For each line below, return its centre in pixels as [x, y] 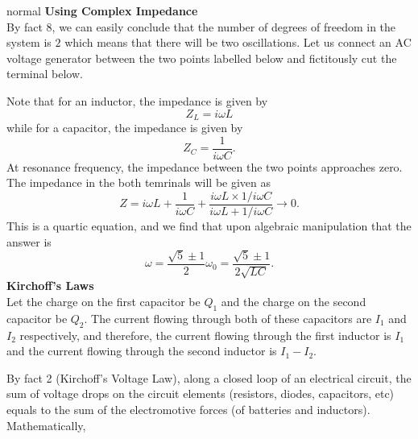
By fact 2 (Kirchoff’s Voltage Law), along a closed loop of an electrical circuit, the [209, 377]
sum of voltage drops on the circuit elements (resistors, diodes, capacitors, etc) [201, 393]
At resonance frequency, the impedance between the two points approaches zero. [205, 166]
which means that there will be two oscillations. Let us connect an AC [238, 42]
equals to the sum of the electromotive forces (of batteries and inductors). [188, 409]
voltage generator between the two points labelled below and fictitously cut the [202, 58]
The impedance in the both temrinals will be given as [139, 182]
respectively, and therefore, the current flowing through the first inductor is [205, 335]
